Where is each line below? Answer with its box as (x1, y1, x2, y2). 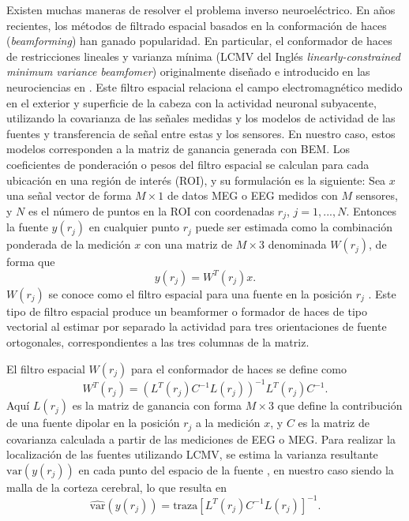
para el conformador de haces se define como (131, 360, 347, 377)
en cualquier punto (88, 219, 180, 235)
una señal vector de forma (6, 187, 132, 204)
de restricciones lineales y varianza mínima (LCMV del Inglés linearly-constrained (6, 47, 400, 64)
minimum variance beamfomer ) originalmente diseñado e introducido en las (6, 63, 370, 80)
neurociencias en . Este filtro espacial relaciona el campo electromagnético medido (6, 78, 403, 95)
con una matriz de (144, 236, 233, 253)
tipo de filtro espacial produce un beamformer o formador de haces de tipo (6, 302, 367, 319)
